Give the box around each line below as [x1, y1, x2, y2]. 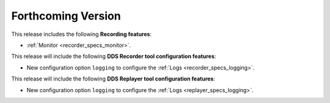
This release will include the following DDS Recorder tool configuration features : [11, 52, 216, 60]
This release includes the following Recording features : [11, 30, 152, 38]
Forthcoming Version [11, 9, 122, 23]
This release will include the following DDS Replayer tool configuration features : [11, 75, 215, 82]
